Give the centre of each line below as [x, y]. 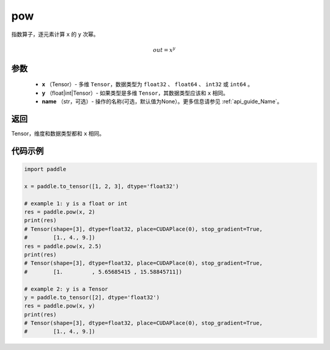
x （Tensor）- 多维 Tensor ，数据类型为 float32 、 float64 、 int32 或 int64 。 [148, 84]
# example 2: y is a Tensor [66, 289]
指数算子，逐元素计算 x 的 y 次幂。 [55, 34]
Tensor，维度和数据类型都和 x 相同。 [58, 134]
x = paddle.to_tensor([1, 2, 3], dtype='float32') [102, 186]
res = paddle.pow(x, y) [60, 306]
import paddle [45, 169]
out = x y [164, 49]
